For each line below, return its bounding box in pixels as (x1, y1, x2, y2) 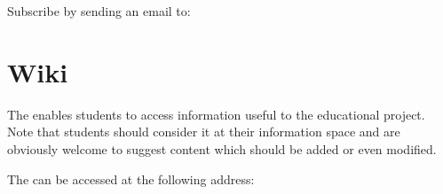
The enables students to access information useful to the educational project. (7, 105, 425, 123)
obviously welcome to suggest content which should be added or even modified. (7, 139, 437, 158)
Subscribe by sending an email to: (7, 2, 191, 19)
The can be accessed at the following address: (7, 169, 255, 188)
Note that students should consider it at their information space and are (7, 122, 400, 141)
